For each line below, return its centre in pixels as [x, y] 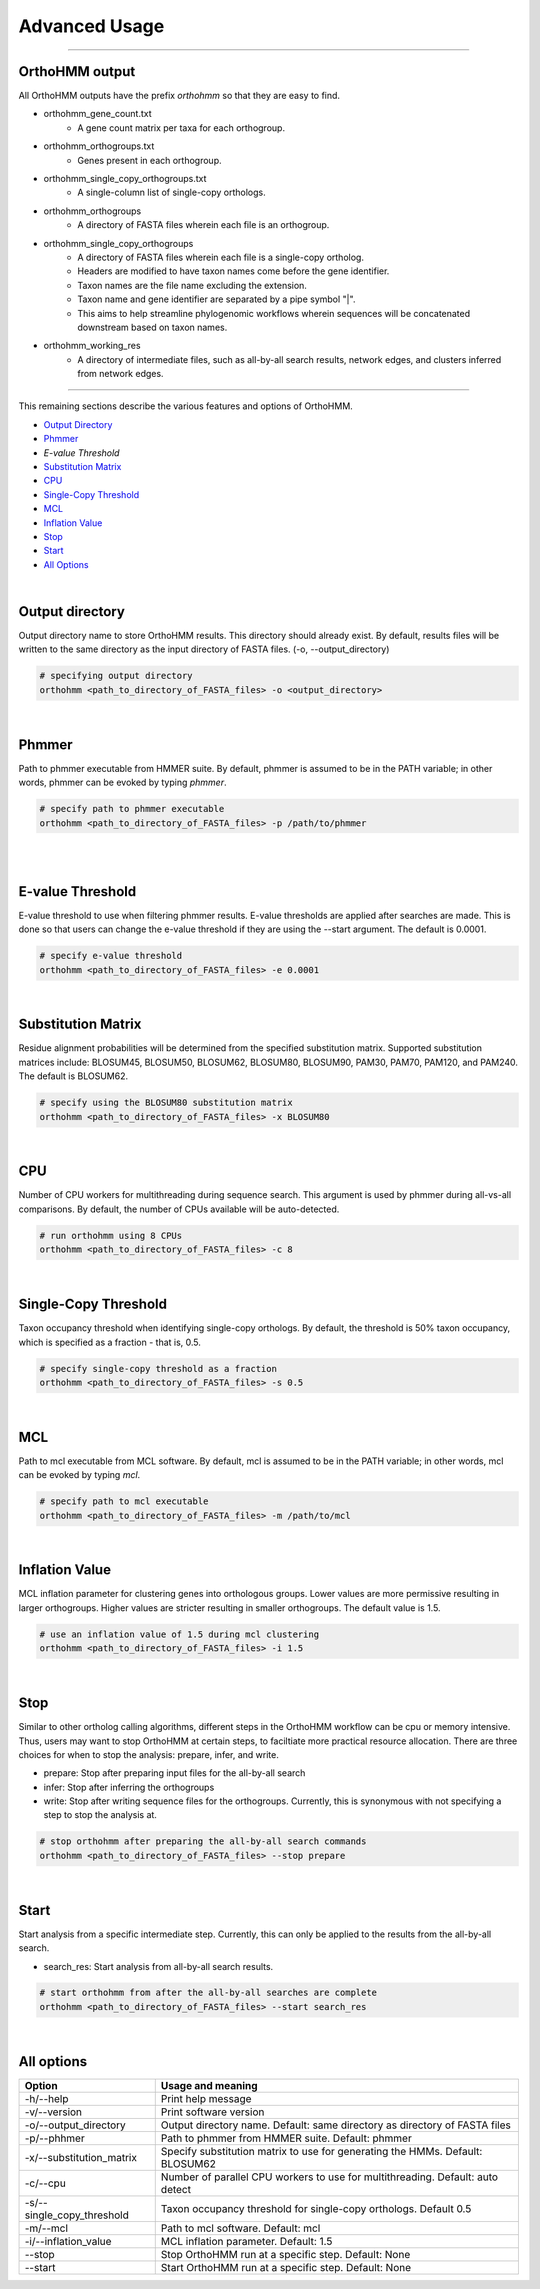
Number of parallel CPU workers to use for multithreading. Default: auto [329, 2177]
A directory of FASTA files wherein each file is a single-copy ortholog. [221, 257]
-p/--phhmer [54, 2138]
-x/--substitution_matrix [80, 2157]
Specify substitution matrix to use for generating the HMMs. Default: [321, 2151]
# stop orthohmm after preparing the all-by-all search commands [203, 1841]
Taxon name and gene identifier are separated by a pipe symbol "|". [216, 299]
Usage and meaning [209, 2085]
